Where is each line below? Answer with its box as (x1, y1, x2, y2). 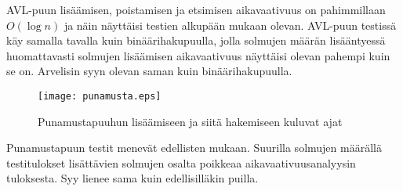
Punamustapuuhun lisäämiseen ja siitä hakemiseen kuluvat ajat (38, 113, 343, 129)
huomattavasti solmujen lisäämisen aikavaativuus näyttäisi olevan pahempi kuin (6, 47, 390, 63)
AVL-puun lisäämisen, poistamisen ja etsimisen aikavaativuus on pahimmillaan (6, 2, 386, 17)
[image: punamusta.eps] (38, 90, 162, 102)
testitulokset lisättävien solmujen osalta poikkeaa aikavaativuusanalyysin (6, 154, 356, 171)
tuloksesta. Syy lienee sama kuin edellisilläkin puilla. (6, 170, 259, 186)
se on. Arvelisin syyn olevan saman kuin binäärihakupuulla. (6, 63, 292, 79)
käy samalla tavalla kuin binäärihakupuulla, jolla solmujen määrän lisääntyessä (6, 32, 386, 49)
